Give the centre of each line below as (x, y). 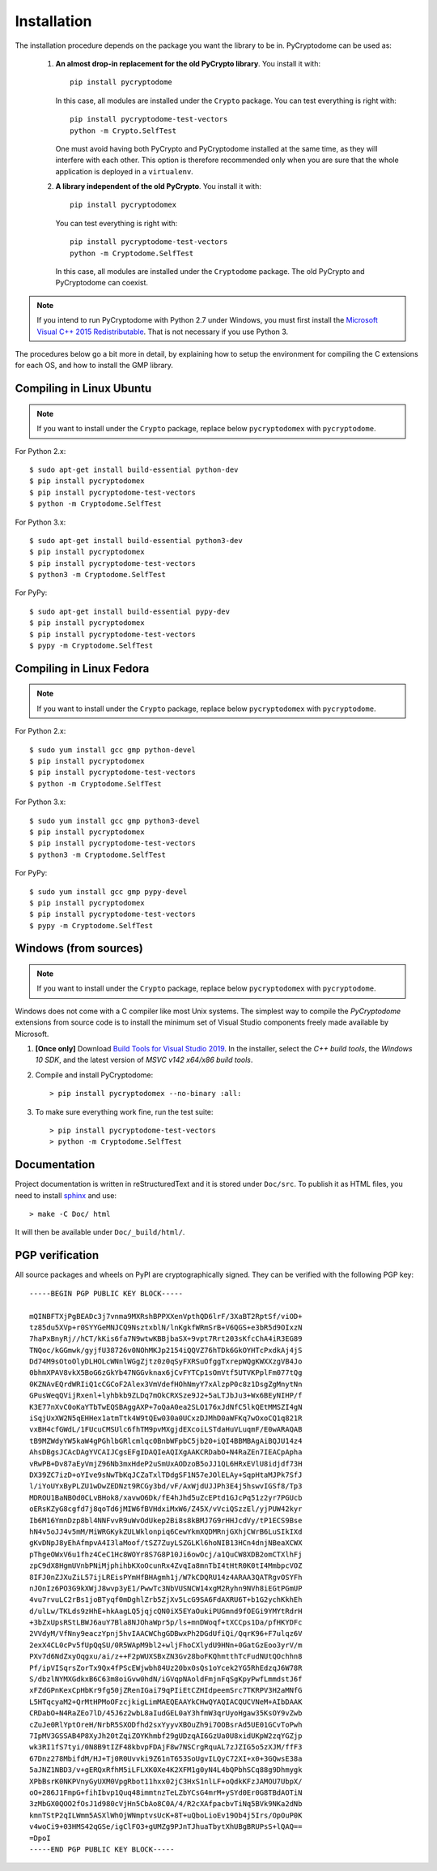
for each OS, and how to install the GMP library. (94, 366)
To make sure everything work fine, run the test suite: (124, 1111)
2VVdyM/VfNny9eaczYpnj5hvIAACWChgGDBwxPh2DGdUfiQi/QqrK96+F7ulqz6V (166, 1634)
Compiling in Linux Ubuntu (83, 389)
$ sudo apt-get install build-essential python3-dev (136, 540)
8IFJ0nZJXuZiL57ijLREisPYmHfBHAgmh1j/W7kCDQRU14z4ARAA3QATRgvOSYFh (166, 1577)
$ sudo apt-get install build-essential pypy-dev (130, 611)
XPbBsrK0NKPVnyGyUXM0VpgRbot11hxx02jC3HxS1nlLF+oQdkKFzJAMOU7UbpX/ (166, 1781)
